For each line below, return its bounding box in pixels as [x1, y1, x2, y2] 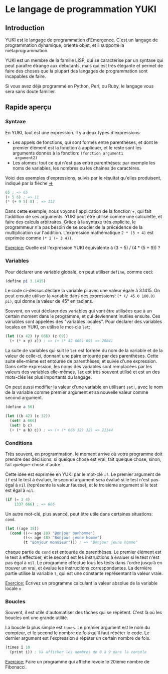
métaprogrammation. [5, 48, 49, 53]
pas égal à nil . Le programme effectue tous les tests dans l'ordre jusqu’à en [5, 560, 162, 566]
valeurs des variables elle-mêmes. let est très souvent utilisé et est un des [5, 369, 160, 375]
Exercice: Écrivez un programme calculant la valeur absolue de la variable [5, 580, 158, 586]
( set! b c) [10, 423, 33, 428]
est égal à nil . [5, 487, 35, 493]
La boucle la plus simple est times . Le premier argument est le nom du [5, 625, 150, 631]
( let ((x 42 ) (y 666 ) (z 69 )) [5, 333, 69, 339]
